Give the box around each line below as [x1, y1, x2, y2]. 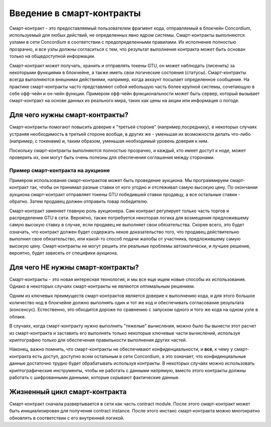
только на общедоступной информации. [9, 53, 95, 59]
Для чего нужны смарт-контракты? [9, 111, 128, 119]
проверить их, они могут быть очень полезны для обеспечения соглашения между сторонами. [9, 154, 215, 160]
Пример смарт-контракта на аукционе [9, 166, 110, 174]
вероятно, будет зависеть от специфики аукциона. [9, 249, 118, 256]
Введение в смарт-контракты [9, 8, 141, 19]
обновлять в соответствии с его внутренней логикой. [9, 415, 125, 421]
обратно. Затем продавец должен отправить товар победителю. [9, 199, 149, 205]
